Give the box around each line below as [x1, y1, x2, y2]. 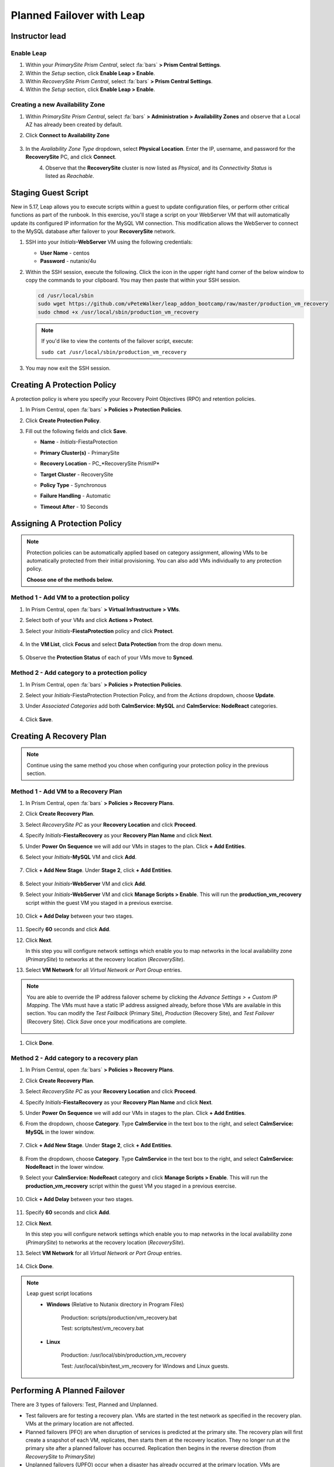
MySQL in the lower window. [25, 1128, 95, 1135]
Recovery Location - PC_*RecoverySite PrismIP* [40, 460, 160, 467]
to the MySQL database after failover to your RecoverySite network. [11, 228, 176, 235]
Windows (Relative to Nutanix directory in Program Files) [46, 1300, 185, 1308]
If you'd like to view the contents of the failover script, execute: [41, 337, 193, 344]
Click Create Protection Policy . [25, 417, 101, 424]
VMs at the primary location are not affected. [25, 1420, 134, 1427]
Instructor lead [11, 31, 67, 41]
